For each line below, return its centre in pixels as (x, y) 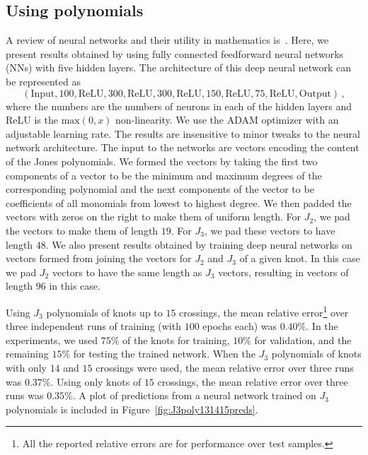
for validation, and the (303, 339)
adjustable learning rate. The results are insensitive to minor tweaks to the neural (183, 133)
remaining (27, 354)
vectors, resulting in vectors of (283, 272)
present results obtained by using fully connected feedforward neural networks (175, 53)
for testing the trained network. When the (164, 354)
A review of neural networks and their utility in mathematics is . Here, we (167, 40)
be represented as (43, 81)
